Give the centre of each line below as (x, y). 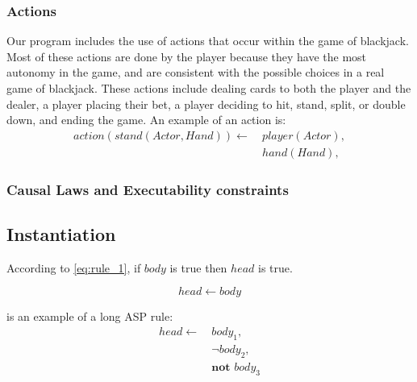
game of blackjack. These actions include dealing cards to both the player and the (209, 88)
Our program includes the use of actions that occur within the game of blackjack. (208, 41)
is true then (198, 267)
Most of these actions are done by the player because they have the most (187, 56)
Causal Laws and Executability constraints (148, 189)
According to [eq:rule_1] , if (74, 267)
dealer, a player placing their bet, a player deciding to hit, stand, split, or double (206, 104)
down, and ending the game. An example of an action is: (146, 120)
